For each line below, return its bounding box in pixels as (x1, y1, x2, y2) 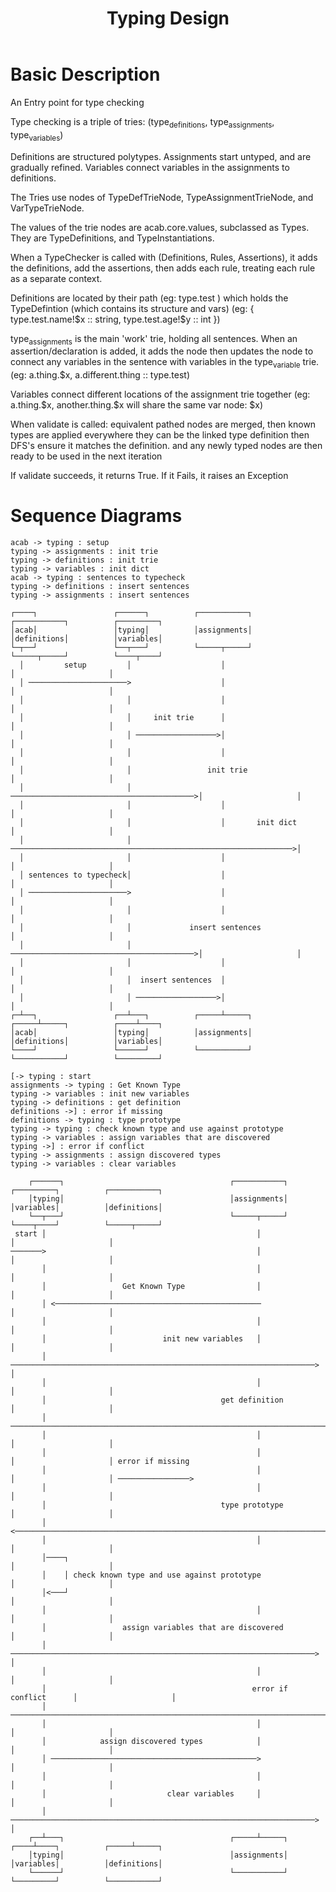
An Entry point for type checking (10, 96, 145, 108)
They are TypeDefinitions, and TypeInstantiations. (10, 232, 215, 244)
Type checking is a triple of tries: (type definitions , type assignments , (10, 115, 275, 130)
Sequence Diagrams (10, 505, 183, 527)
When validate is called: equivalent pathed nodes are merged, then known (10, 418, 317, 431)
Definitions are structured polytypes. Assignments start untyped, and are (10, 150, 312, 162)
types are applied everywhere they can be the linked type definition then (10, 429, 310, 441)
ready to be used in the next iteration (10, 450, 163, 462)
